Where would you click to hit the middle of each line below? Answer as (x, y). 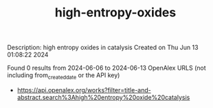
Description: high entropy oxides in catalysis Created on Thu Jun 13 (103, 48)
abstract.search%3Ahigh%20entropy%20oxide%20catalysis (103, 97)
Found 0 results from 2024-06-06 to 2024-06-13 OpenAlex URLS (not (106, 68)
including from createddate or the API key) (64, 76)
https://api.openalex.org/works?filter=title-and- (84, 90)
